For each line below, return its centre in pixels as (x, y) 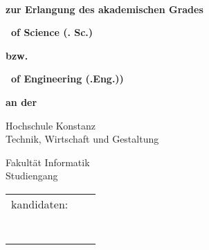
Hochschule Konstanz (51, 125)
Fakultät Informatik (48, 162)
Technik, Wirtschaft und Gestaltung (82, 139)
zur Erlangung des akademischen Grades (104, 9)
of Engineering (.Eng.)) (67, 79)
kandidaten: (40, 204)
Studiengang (32, 176)
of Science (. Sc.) (52, 32)
